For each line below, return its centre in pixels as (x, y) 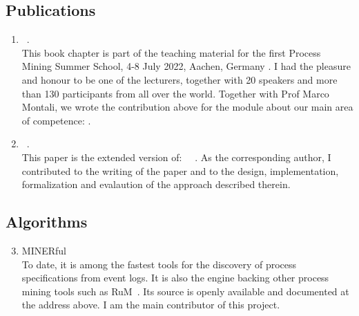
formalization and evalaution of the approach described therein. (156, 184)
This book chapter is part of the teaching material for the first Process (171, 52)
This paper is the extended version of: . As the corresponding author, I (176, 157)
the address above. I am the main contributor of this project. (151, 305)
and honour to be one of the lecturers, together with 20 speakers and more (179, 79)
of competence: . (56, 120)
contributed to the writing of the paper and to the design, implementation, (180, 170)
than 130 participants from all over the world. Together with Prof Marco (175, 93)
